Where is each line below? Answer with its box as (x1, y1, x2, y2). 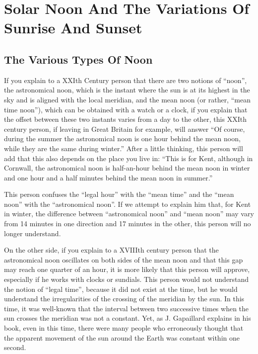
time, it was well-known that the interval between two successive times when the (4, 303, 249, 313)
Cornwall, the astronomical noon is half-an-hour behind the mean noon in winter (4, 163, 250, 173)
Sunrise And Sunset (4, 17, 142, 38)
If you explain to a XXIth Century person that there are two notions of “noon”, (4, 75, 247, 85)
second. (4, 342, 26, 353)
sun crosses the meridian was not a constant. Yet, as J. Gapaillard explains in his (4, 313, 251, 323)
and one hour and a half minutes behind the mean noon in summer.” (4, 172, 213, 182)
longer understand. (4, 228, 61, 238)
